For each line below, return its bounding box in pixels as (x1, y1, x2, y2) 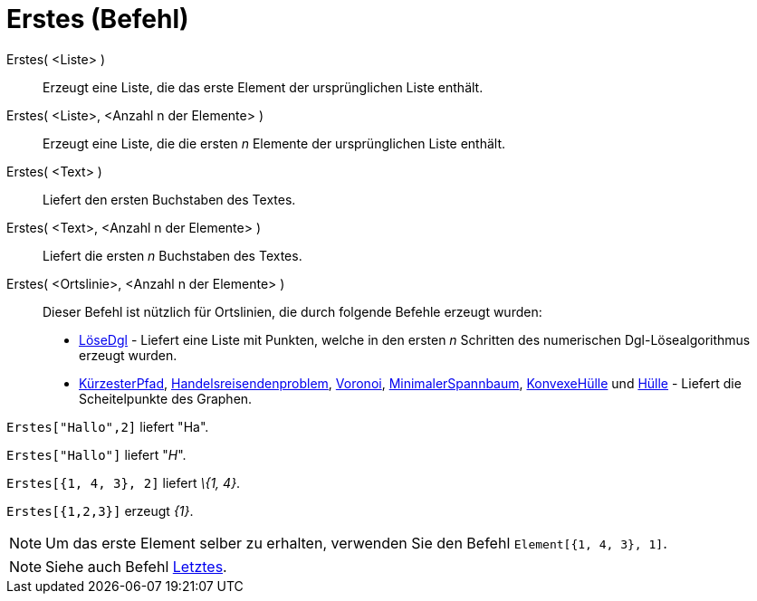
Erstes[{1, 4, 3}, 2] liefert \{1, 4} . (6, 474, 241, 491)
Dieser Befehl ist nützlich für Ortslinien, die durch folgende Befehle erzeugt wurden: (43, 303, 542, 320)
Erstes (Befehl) (6, 4, 189, 34)
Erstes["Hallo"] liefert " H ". (6, 446, 187, 463)
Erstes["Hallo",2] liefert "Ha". (6, 418, 209, 434)
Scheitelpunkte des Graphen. (79, 390, 253, 406)
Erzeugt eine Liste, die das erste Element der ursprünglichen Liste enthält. (43, 79, 484, 95)
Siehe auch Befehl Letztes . (45, 557, 227, 576)
